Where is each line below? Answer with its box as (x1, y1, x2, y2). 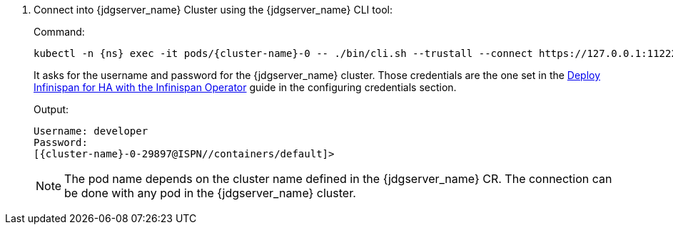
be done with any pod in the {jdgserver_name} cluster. (64, 186, 356, 200)
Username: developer (34, 125, 148, 137)
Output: (34, 103, 69, 115)
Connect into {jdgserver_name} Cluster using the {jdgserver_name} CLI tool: (34, 4, 393, 16)
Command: (34, 26, 85, 38)
